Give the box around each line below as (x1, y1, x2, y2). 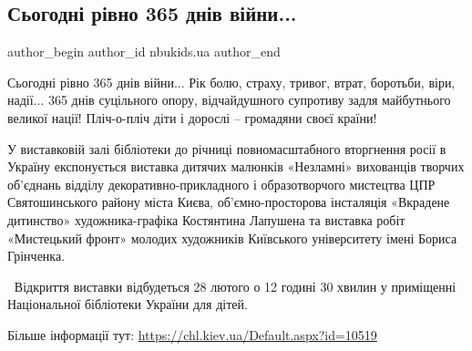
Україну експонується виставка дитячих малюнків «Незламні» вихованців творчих (7, 157, 465, 176)
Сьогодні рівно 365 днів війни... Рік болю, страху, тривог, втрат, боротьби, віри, (7, 72, 456, 91)
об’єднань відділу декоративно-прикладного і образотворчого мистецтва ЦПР (7, 174, 436, 193)
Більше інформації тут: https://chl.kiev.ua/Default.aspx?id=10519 (7, 325, 377, 344)
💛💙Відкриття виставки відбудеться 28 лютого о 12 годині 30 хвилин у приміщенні (7, 276, 457, 295)
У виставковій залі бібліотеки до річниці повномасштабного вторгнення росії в (7, 139, 446, 158)
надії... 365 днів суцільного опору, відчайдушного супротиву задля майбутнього (7, 90, 451, 109)
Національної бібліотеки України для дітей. (7, 294, 248, 314)
